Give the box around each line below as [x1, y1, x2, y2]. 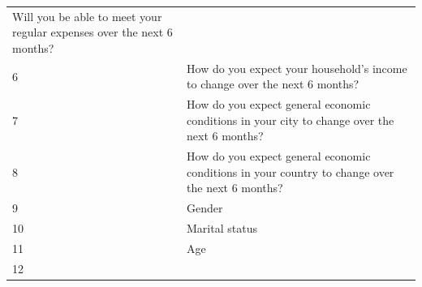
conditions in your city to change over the [187, 111, 394, 128]
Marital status [187, 220, 257, 237]
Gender [187, 199, 223, 216]
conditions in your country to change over [187, 163, 394, 180]
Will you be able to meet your [12, 7, 162, 24]
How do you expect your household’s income [187, 59, 407, 76]
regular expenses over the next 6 [12, 24, 173, 41]
